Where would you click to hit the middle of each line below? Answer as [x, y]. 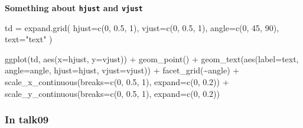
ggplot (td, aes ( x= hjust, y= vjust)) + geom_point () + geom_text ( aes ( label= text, [152, 58]
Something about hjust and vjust [74, 8]
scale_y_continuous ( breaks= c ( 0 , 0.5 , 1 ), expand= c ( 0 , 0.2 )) [113, 93]
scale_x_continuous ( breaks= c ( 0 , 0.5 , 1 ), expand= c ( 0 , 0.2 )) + [117, 82]
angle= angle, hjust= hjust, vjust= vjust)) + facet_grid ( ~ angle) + [122, 70]
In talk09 [27, 119]
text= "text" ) [29, 39]
